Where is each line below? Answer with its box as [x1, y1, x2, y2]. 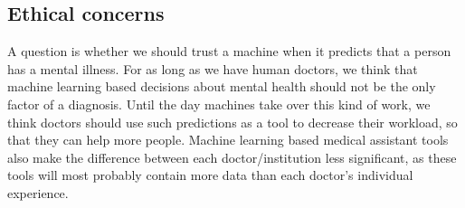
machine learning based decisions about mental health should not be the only [7, 77, 436, 96]
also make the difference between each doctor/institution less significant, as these [7, 147, 457, 166]
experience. [7, 183, 69, 202]
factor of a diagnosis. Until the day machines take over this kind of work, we [7, 94, 431, 113]
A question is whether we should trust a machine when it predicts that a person [7, 42, 451, 61]
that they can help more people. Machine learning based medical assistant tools [7, 130, 449, 149]
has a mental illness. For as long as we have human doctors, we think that [7, 59, 418, 78]
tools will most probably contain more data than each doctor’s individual [7, 165, 413, 184]
